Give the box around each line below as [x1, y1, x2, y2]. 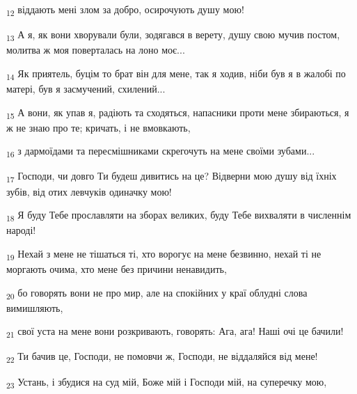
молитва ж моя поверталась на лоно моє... [6, 42, 185, 57]
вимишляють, [6, 300, 63, 315]
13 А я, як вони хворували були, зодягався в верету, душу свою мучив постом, [6, 27, 340, 43]
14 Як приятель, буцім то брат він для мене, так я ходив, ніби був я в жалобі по [6, 65, 346, 82]
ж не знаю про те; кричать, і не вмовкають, [6, 120, 191, 134]
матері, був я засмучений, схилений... [6, 81, 166, 95]
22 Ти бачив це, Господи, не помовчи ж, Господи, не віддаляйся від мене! [6, 349, 318, 365]
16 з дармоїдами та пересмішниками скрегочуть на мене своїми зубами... [6, 143, 315, 160]
